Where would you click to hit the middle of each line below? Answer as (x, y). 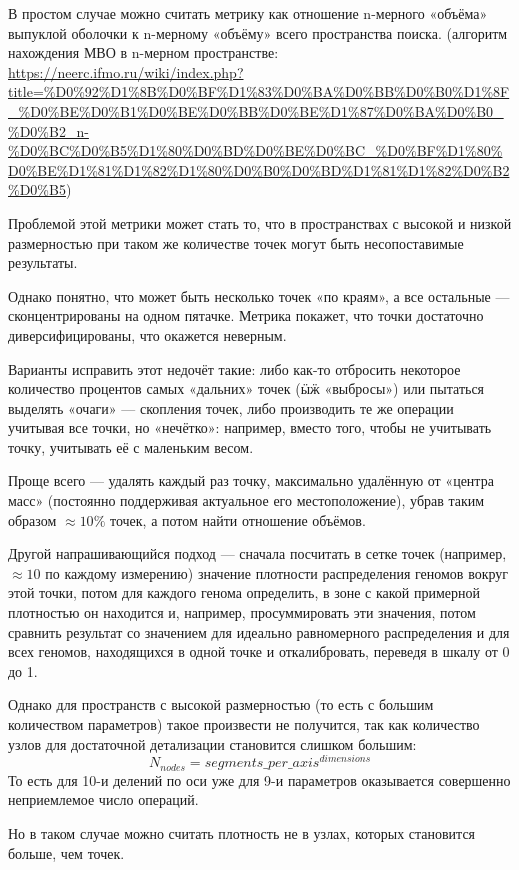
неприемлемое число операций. (103, 799)
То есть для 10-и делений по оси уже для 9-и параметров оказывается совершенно (259, 779)
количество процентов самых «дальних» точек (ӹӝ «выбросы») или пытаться (246, 388)
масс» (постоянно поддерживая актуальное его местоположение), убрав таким (246, 500)
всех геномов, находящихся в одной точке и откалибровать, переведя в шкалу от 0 (259, 651)
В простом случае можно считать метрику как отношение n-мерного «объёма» (248, 13)
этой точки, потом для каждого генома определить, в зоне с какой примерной (244, 592)
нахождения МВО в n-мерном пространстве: (143, 52)
